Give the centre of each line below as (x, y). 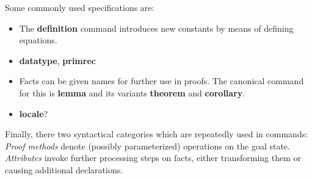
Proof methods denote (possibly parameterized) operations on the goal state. (147, 146)
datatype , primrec (57, 60)
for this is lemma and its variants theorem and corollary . (132, 92)
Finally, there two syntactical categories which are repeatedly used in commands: (157, 134)
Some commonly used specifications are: (80, 7)
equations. (38, 40)
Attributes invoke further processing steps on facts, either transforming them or (153, 158)
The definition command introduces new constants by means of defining (156, 28)
